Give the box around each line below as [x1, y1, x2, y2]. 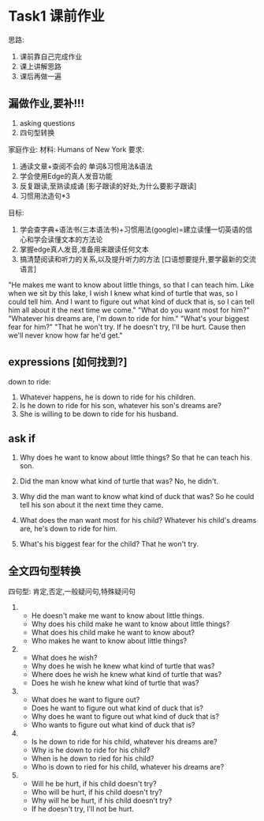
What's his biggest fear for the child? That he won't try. [19, 539, 199, 549]
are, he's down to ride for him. [19, 524, 118, 534]
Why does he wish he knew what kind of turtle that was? [31, 661, 215, 671]
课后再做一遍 [19, 71, 61, 81]
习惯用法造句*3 [19, 191, 71, 200]
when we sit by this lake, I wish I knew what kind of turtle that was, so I [8, 288, 238, 297]
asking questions [19, 118, 76, 127]
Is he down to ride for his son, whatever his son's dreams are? [19, 400, 222, 410]
